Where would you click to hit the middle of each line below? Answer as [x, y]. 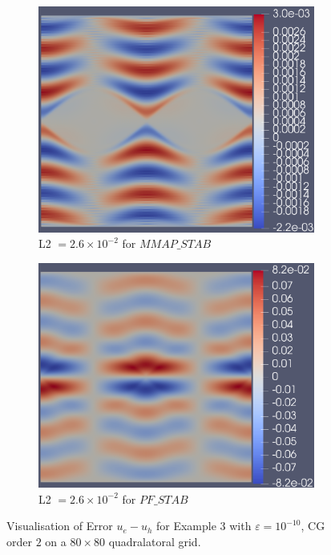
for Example [186, 526]
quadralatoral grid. [155, 541]
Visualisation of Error [60, 526]
